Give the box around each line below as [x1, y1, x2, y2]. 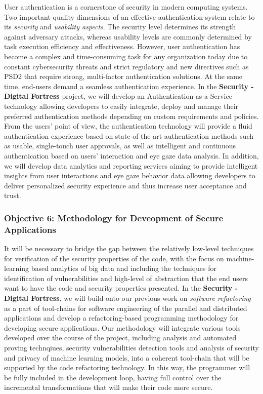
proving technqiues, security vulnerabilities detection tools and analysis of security [4, 342, 259, 352]
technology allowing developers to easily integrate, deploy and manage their [4, 100, 239, 111]
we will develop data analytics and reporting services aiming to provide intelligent [4, 160, 258, 171]
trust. [4, 190, 21, 201]
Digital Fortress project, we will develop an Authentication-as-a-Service [4, 91, 232, 101]
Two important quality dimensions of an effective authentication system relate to [4, 11, 255, 22]
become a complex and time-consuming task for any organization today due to [4, 51, 248, 61]
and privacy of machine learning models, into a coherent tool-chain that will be [4, 352, 249, 363]
